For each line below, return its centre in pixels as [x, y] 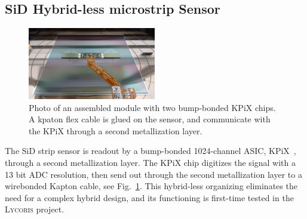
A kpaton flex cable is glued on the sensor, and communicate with [150, 119]
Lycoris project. [35, 209]
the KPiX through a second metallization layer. [116, 130]
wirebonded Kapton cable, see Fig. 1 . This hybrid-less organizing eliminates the [151, 186]
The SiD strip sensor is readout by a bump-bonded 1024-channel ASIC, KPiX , [151, 151]
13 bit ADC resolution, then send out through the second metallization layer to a [153, 174]
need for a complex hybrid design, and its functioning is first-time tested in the [149, 197]
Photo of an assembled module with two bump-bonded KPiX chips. [152, 107]
